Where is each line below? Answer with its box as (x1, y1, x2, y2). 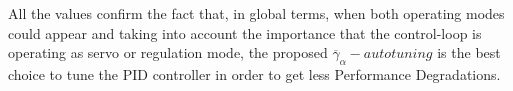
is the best (437, 42, 501, 63)
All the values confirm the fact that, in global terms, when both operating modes (8, 3, 505, 23)
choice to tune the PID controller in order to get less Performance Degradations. (8, 63, 501, 84)
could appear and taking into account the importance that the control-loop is (8, 22, 482, 43)
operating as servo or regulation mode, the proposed (8, 42, 328, 63)
